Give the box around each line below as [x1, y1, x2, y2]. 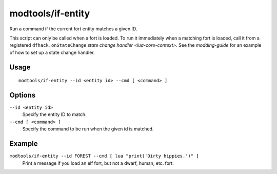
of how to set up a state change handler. [9, 49, 95, 55]
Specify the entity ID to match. [22, 111, 87, 118]
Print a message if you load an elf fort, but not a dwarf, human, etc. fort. [22, 160, 174, 166]
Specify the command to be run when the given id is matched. [22, 126, 154, 132]
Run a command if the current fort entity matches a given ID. [9, 26, 137, 32]
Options [9, 90, 36, 100]
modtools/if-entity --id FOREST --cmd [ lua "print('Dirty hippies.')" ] [9, 153, 200, 159]
